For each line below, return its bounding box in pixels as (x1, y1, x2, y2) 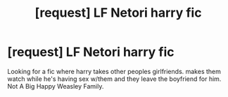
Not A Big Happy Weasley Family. (7, 82, 104, 90)
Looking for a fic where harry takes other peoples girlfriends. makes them (7, 67, 222, 75)
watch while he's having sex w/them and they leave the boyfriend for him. (7, 75, 222, 83)
